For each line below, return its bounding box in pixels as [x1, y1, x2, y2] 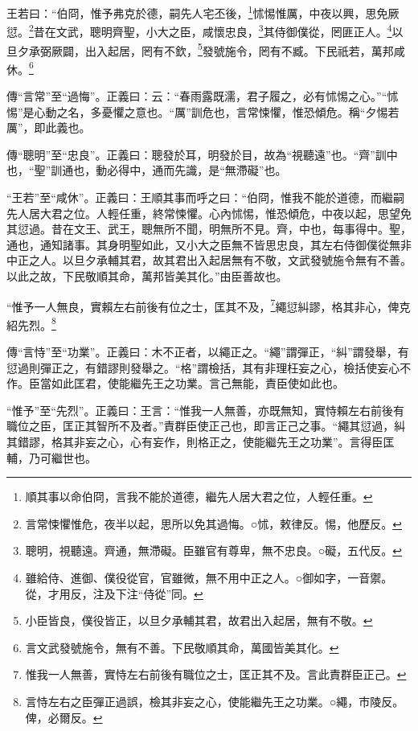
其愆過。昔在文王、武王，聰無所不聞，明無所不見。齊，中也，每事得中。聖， [6, 220, 412, 237]
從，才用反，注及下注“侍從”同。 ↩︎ [25, 585, 203, 602]
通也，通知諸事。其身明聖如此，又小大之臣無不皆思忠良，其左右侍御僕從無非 [6, 236, 412, 253]
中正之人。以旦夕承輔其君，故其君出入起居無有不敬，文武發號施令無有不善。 [6, 252, 412, 269]
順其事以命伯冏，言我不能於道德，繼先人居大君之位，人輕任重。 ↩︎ [25, 488, 373, 505]
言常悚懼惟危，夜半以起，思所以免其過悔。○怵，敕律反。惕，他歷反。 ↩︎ [25, 515, 402, 532]
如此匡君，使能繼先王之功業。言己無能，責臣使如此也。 [51, 375, 344, 392]
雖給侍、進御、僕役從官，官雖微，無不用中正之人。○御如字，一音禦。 [25, 569, 393, 585]
